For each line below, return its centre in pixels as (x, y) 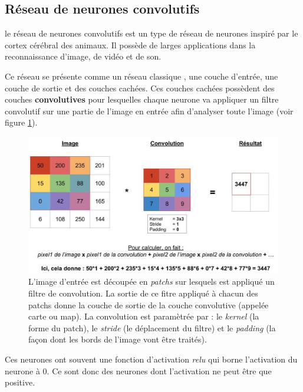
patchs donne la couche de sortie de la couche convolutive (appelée (149, 304)
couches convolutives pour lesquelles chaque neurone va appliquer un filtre (142, 99)
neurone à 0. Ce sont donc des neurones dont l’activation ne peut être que (138, 370)
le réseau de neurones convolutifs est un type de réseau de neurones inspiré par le (151, 33)
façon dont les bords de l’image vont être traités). (118, 339)
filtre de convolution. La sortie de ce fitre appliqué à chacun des (143, 293)
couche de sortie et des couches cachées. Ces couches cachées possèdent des (140, 88)
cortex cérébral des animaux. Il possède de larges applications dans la (130, 45)
